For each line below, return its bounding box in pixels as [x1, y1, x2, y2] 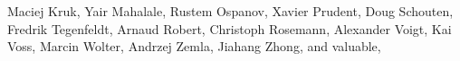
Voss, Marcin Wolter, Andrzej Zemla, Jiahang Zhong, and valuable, [7, 37, 381, 56]
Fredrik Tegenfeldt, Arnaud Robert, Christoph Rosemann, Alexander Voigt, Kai [7, 19, 452, 38]
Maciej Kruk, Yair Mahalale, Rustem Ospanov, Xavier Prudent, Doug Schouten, [7, 2, 454, 20]
